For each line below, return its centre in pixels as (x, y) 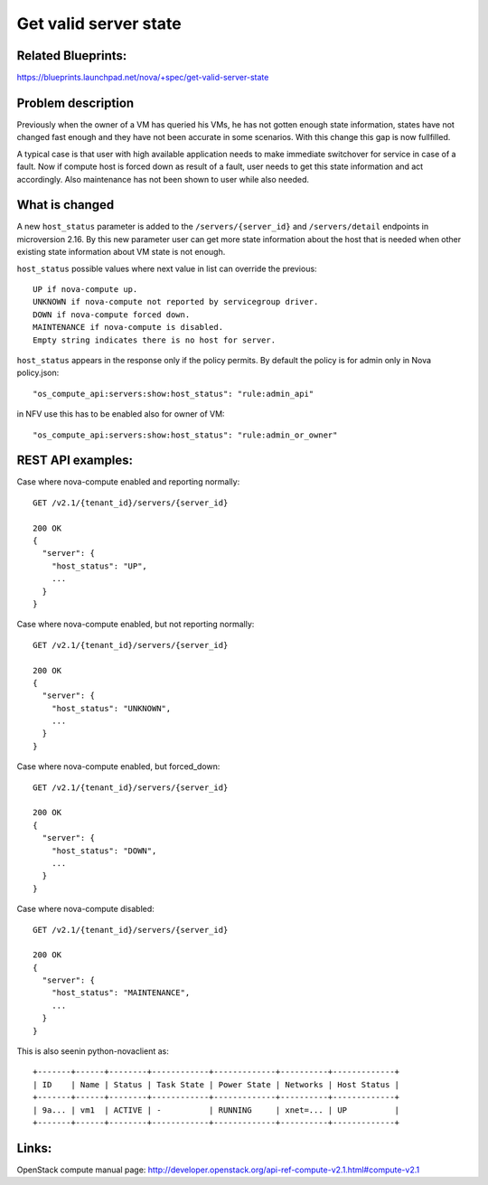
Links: (34, 1148)
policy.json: (38, 373)
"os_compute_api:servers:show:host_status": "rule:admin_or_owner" (185, 435)
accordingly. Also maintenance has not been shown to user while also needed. (163, 179)
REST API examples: (75, 461)
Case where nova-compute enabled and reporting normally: (128, 482)
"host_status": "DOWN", (104, 851)
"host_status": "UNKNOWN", (111, 708)
